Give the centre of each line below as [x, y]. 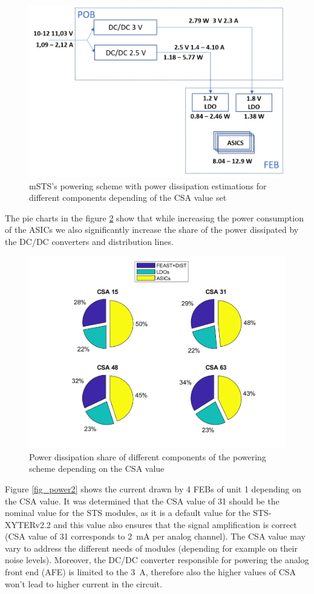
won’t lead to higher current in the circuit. [83, 583]
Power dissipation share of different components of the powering [148, 456]
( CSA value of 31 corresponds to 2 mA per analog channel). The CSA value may [155, 536]
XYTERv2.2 [28, 524]
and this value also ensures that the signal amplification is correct [175, 524]
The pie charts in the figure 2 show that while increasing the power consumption [154, 217]
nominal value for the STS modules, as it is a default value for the [128, 513]
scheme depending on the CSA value [97, 468]
